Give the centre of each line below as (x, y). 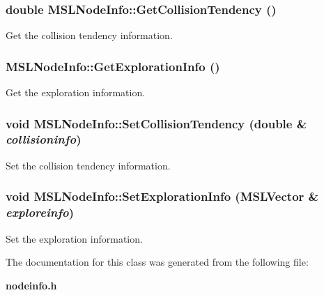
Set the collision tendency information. (88, 165)
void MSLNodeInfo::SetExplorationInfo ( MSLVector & (162, 196)
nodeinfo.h (31, 285)
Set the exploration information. (74, 238)
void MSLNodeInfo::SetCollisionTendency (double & (156, 123)
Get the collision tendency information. (89, 35)
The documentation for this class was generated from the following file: (157, 262)
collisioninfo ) (44, 139)
